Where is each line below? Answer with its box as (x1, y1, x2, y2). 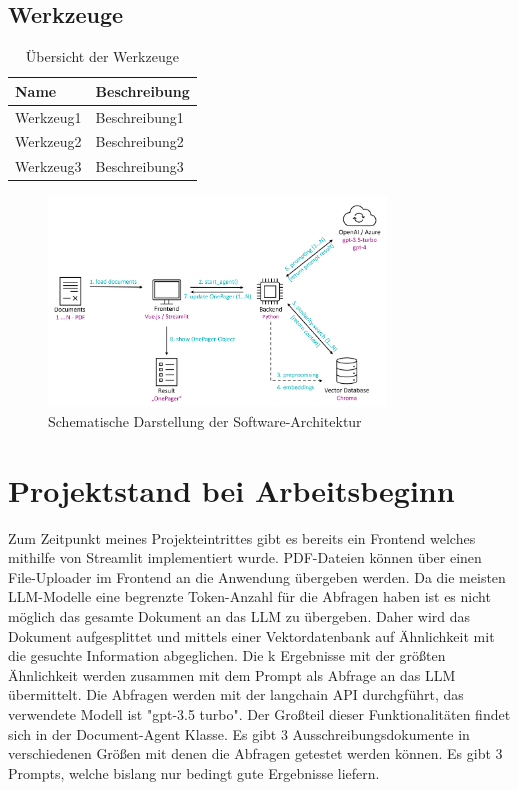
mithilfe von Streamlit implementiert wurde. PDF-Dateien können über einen (8, 547, 482, 568)
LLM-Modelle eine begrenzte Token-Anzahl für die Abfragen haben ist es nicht (8, 586, 491, 607)
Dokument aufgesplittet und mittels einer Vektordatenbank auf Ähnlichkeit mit (8, 625, 495, 646)
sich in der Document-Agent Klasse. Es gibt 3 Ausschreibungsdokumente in (8, 723, 470, 744)
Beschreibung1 (95, 106, 184, 127)
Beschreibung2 (95, 131, 184, 152)
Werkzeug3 (15, 156, 82, 177)
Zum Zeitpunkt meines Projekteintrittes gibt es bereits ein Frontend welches (8, 527, 476, 548)
